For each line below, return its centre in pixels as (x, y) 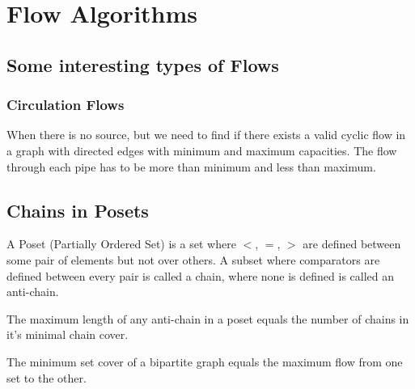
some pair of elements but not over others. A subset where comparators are (193, 259)
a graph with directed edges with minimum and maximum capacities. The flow (202, 150)
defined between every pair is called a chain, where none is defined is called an (201, 275)
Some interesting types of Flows (143, 64)
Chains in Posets (78, 210)
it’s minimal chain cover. (68, 334)
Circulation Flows (66, 105)
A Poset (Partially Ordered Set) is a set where (121, 244)
